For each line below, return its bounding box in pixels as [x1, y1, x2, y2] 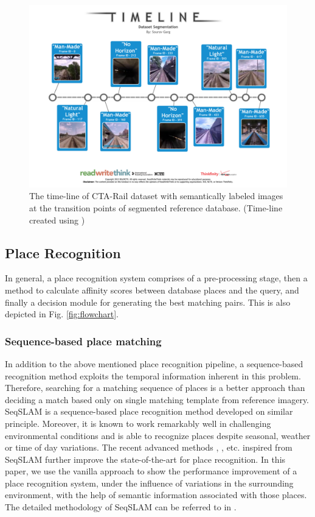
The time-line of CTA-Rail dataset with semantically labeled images [29, 189, 283, 202]
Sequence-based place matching [5, 333, 162, 348]
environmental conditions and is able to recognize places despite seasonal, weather [5, 429, 311, 441]
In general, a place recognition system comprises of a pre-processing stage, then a [5, 272, 308, 284]
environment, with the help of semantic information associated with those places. [5, 488, 307, 501]
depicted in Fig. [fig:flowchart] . [5, 308, 119, 320]
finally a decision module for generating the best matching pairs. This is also [5, 295, 291, 308]
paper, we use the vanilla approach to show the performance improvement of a [5, 465, 297, 477]
